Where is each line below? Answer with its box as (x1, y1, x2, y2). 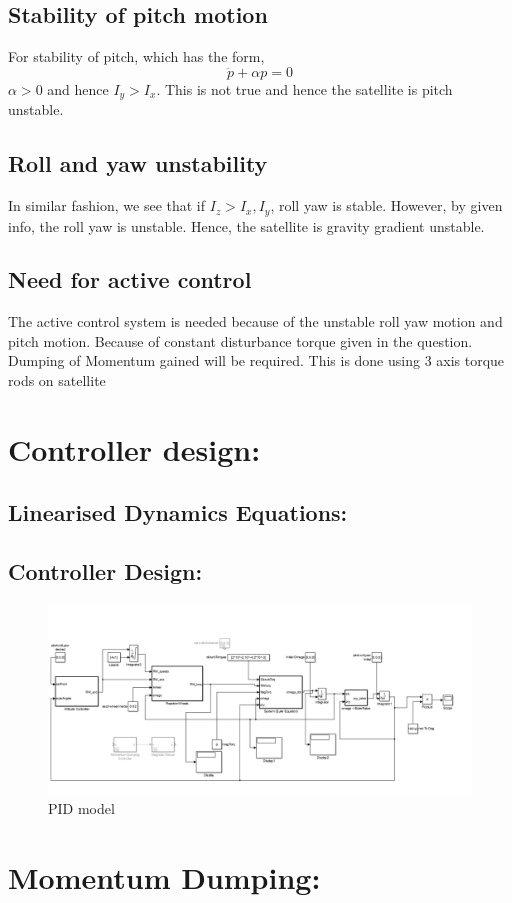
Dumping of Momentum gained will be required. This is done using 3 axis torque (8, 350, 505, 371)
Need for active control (8, 264, 252, 295)
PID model (48, 798, 115, 819)
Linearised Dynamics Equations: (8, 497, 348, 528)
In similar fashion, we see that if (8, 195, 206, 216)
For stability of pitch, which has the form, (8, 46, 265, 67)
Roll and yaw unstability (8, 148, 268, 179)
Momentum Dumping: (8, 856, 321, 897)
